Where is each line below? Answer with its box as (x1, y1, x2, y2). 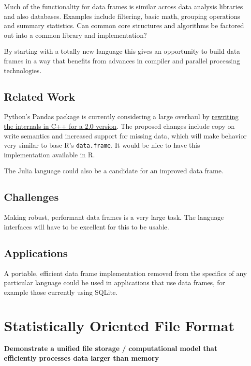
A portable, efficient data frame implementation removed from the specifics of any (4, 268, 247, 278)
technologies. (4, 65, 42, 75)
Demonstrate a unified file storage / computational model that (4, 343, 218, 353)
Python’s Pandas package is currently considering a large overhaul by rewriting (4, 111, 239, 122)
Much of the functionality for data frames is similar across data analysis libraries (4, 1, 243, 11)
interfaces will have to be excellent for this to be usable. (4, 221, 169, 231)
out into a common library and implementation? (4, 30, 147, 40)
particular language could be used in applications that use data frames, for (4, 277, 225, 288)
